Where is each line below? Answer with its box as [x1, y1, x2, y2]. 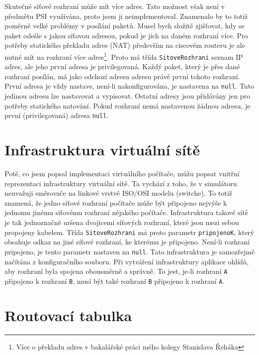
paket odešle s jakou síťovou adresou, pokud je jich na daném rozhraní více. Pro [4, 30, 248, 40]
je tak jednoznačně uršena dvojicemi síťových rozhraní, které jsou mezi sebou [4, 217, 239, 228]
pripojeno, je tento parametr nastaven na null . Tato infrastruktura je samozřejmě [4, 246, 255, 256]
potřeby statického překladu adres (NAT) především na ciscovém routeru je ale [4, 40, 245, 50]
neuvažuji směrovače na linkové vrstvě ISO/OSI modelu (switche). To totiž [4, 188, 232, 198]
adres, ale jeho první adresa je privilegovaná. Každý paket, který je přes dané [4, 61, 240, 72]
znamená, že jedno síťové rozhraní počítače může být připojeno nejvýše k [4, 197, 227, 208]
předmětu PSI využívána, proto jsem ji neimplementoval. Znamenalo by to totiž [4, 10, 248, 21]
